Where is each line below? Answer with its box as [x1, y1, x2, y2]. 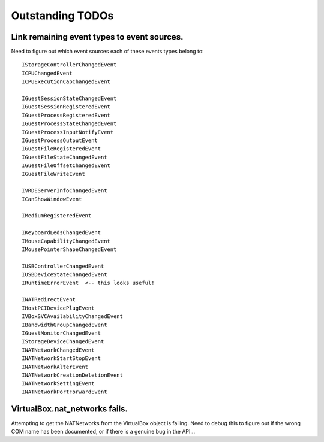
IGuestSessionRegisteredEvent [22, 104, 111, 110]
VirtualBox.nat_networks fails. [11, 404, 128, 414]
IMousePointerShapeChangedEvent [22, 246, 117, 253]
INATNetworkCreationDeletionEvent [22, 371, 123, 379]
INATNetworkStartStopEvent [22, 355, 101, 362]
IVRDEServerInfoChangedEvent [22, 187, 107, 194]
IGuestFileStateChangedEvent [22, 153, 107, 161]
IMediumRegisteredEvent [22, 213, 92, 219]
